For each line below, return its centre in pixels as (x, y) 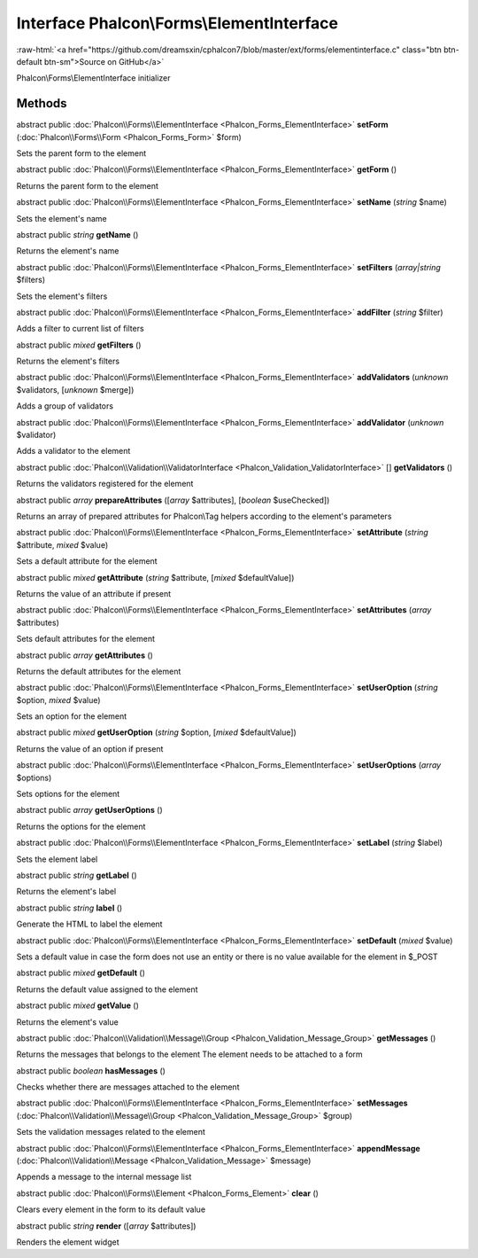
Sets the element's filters (62, 296)
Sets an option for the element (72, 716)
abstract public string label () (69, 908)
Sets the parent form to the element (81, 153)
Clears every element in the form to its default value (111, 1209)
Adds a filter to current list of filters (81, 329)
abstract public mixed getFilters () (79, 345)
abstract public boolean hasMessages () (91, 1070)
